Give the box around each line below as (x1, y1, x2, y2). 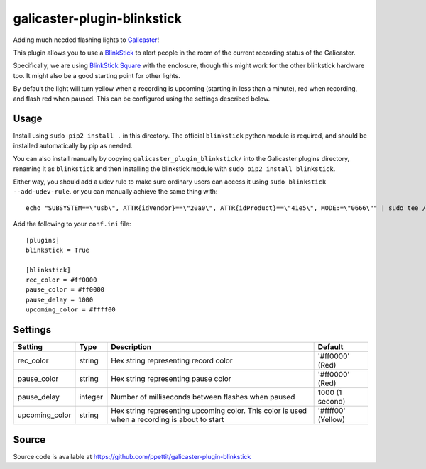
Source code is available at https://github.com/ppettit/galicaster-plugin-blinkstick (13, 452, 251, 460)
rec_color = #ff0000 (26, 276, 97, 284)
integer (79, 392, 103, 402)
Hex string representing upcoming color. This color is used (111, 406, 307, 416)
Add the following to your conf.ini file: (13, 220, 131, 228)
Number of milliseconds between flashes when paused (111, 392, 295, 402)
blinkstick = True (26, 245, 90, 254)
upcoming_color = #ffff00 (26, 306, 116, 314)
